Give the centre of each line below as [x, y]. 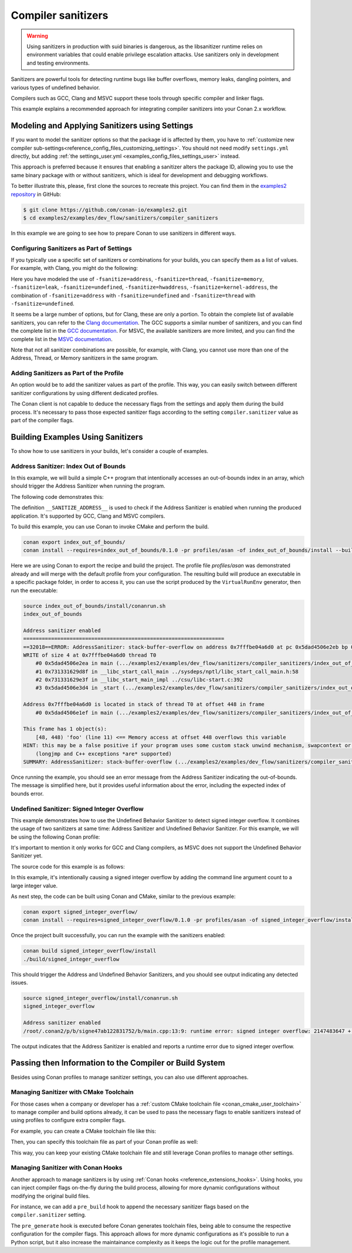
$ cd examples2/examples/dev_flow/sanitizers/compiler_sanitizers [121, 218]
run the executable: [34, 590]
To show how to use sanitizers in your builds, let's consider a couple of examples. [109, 451]
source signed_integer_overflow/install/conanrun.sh [101, 998]
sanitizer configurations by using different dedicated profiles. [84, 393]
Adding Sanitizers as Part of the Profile [67, 373]
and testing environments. [58, 63]
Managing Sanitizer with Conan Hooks [67, 1168]
